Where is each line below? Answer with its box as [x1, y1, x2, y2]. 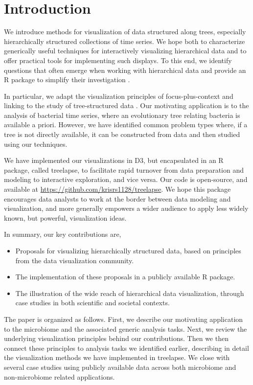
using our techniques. [4, 138, 68, 149]
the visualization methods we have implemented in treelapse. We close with [4, 352, 230, 362]
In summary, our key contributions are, [4, 229, 121, 239]
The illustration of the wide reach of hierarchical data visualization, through [15, 288, 244, 298]
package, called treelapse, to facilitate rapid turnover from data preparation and [4, 164, 244, 175]
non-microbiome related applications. [4, 371, 115, 382]
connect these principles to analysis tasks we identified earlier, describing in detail [4, 342, 249, 353]
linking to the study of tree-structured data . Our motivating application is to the [4, 100, 249, 111]
